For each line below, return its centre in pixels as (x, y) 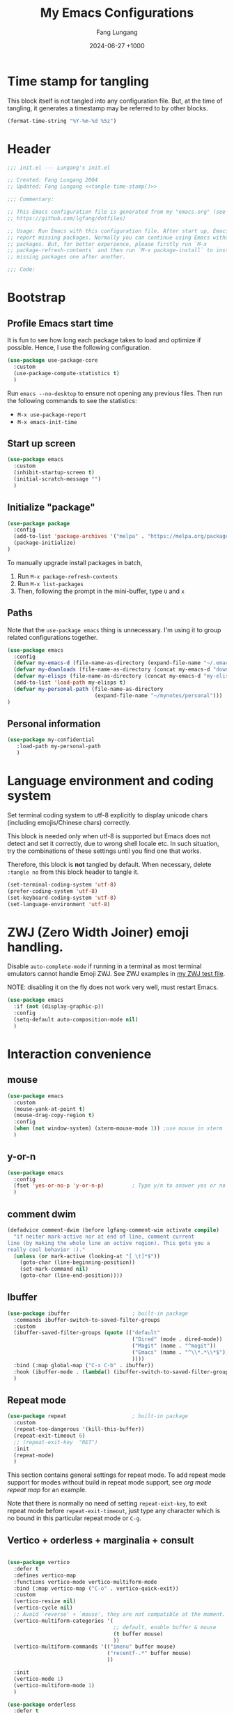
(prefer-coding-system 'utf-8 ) (53, 891)
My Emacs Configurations (117, 13)
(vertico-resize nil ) (45, 1601)
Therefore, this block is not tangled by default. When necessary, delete (109, 864)
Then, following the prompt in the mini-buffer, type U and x (101, 591)
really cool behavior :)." (46, 1249)
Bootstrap (37, 298)
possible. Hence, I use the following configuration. (79, 348)
